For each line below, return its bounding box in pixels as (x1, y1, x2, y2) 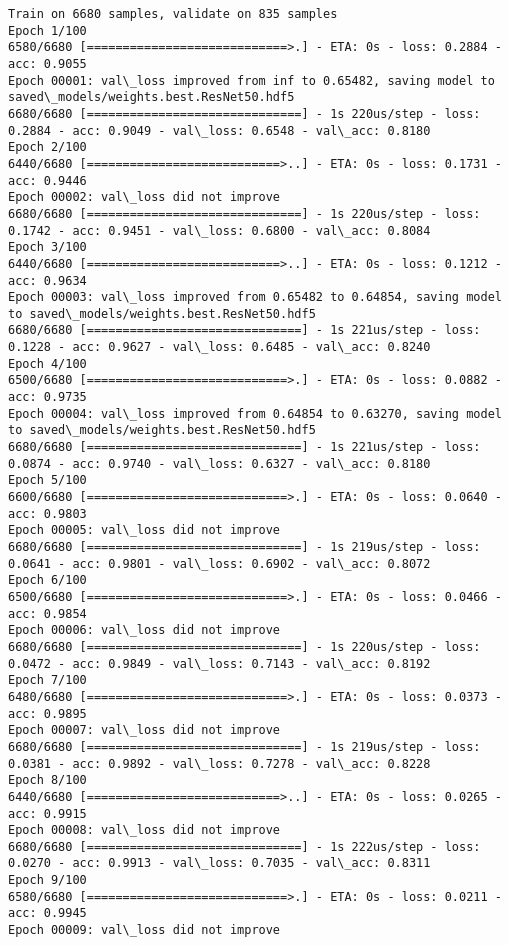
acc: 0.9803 (8, 506, 87, 521)
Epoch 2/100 (8, 140, 87, 155)
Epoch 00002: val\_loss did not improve (8, 190, 281, 205)
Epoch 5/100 (8, 473, 87, 488)
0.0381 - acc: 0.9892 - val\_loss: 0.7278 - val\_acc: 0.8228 (8, 756, 431, 771)
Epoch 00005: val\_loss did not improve (8, 523, 281, 538)
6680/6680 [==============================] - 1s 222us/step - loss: (8, 839, 481, 854)
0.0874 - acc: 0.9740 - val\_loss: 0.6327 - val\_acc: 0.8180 (8, 456, 431, 471)
